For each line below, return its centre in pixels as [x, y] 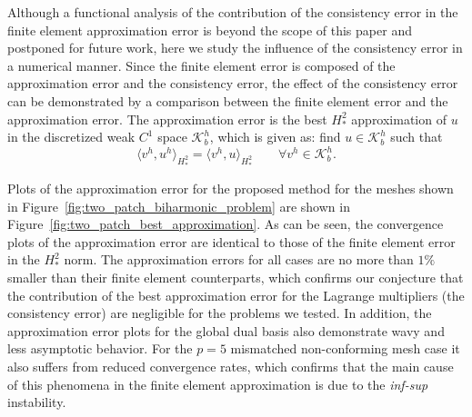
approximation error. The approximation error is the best [167, 119]
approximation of [399, 119]
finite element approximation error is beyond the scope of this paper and [210, 30]
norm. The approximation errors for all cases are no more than [239, 259]
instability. [37, 402]
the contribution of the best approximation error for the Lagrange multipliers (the [236, 295]
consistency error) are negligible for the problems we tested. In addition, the [220, 313]
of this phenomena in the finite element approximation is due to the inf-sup [218, 384]
